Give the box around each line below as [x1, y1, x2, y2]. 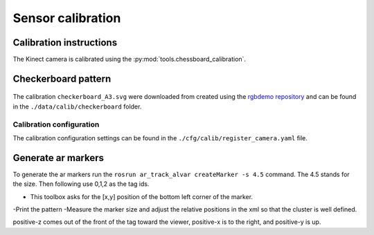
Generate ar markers [12, 152, 104, 164]
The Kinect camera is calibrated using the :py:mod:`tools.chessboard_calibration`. [12, 55, 246, 64]
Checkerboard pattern [12, 73, 112, 84]
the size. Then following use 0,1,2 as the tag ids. [12, 180, 150, 188]
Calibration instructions [12, 37, 118, 48]
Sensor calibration [12, 10, 121, 26]
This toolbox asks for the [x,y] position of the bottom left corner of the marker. [30, 192, 253, 200]
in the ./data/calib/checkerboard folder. [12, 102, 142, 111]
